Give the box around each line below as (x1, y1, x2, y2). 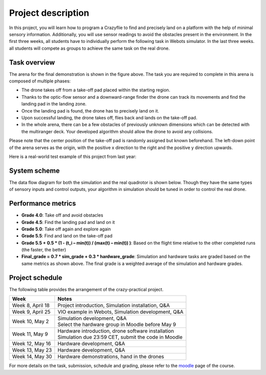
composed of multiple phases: (9, 78, 71, 84)
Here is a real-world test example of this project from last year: (9, 153, 136, 159)
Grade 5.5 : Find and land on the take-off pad (21, 233, 113, 239)
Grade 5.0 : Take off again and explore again (21, 226, 111, 232)
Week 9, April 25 (12, 308, 51, 315)
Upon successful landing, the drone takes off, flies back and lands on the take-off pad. (21, 114, 198, 120)
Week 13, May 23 (12, 347, 52, 354)
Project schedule (9, 273, 63, 282)
